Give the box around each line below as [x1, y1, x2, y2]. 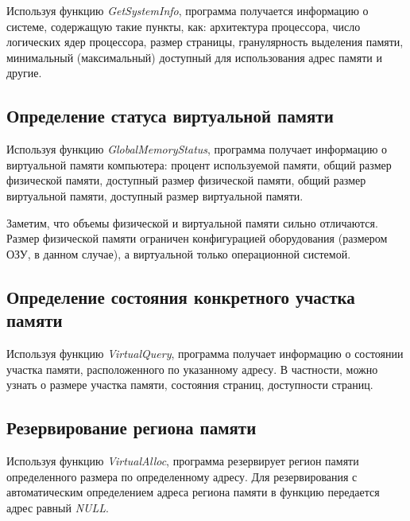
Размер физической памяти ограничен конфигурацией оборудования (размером [6, 230, 388, 247]
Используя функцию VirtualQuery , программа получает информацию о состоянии [6, 344, 404, 361]
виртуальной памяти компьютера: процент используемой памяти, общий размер [6, 156, 392, 173]
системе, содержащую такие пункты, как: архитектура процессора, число [6, 17, 361, 34]
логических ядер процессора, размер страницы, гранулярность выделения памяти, [6, 33, 404, 50]
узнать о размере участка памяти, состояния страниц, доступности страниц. [6, 376, 373, 393]
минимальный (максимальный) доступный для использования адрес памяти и [6, 49, 382, 65]
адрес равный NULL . [6, 499, 109, 515]
